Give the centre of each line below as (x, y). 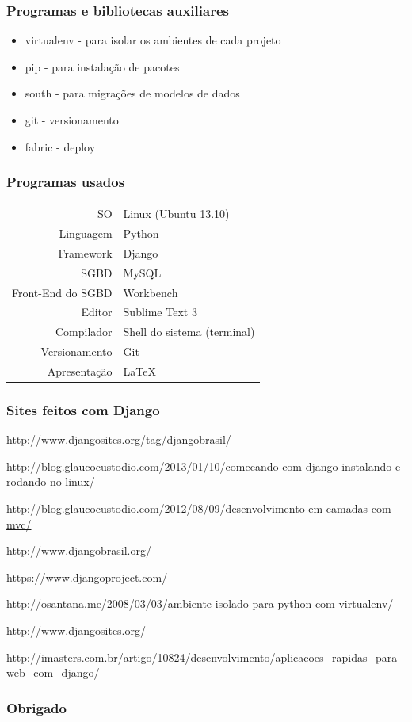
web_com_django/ (53, 672)
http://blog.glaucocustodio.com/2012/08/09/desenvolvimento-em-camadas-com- (201, 508)
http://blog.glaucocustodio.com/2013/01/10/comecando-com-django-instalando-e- (205, 466)
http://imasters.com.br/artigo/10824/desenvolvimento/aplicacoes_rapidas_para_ (206, 657)
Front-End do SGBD (62, 292)
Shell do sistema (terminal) (189, 332)
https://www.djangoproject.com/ (87, 577)
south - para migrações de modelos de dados (132, 93)
